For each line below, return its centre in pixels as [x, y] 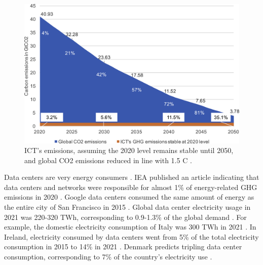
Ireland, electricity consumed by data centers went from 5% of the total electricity [131, 236]
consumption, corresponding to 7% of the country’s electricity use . [108, 257]
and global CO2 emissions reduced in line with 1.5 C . [108, 160]
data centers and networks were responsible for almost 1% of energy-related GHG [131, 187]
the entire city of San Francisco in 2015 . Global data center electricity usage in [127, 207]
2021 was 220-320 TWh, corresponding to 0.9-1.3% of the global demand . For [125, 217]
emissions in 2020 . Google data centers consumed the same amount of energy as [129, 197]
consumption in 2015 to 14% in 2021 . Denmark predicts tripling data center [123, 247]
